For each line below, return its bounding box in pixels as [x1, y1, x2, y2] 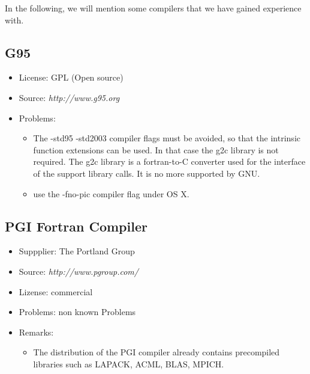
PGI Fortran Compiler [5, 216, 148, 235]
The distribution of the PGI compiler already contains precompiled [33, 346, 280, 358]
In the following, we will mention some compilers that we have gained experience [5, 2, 302, 14]
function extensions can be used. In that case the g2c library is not [33, 143, 279, 156]
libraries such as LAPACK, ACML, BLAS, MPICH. [33, 357, 224, 370]
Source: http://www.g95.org [19, 91, 120, 103]
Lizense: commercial [19, 285, 93, 298]
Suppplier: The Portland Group [19, 245, 135, 257]
